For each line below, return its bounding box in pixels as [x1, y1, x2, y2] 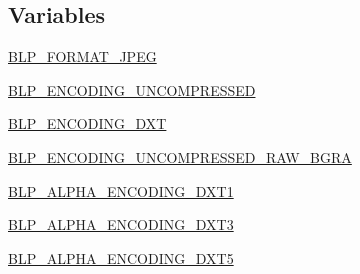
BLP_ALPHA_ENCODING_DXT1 [8, 180, 234, 201]
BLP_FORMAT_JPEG [8, 46, 157, 67]
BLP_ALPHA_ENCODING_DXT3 [8, 214, 234, 235]
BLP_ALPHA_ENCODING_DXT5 [8, 247, 234, 268]
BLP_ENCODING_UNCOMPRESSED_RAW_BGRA [8, 146, 352, 167]
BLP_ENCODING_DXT [8, 113, 167, 134]
